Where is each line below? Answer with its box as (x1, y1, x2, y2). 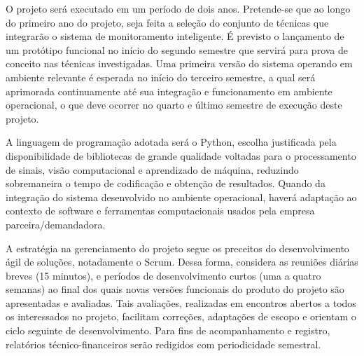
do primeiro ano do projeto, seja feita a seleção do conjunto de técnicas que (6, 15, 329, 29)
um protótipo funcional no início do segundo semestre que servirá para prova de (6, 42, 349, 57)
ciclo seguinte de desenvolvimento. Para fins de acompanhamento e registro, (6, 323, 330, 338)
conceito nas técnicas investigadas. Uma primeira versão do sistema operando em (6, 56, 353, 71)
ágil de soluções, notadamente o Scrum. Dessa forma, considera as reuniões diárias (6, 254, 358, 269)
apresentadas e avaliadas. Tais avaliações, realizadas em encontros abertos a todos (6, 295, 356, 310)
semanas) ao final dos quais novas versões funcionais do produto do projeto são (6, 282, 344, 296)
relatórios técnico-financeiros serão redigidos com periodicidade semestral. (6, 336, 321, 351)
